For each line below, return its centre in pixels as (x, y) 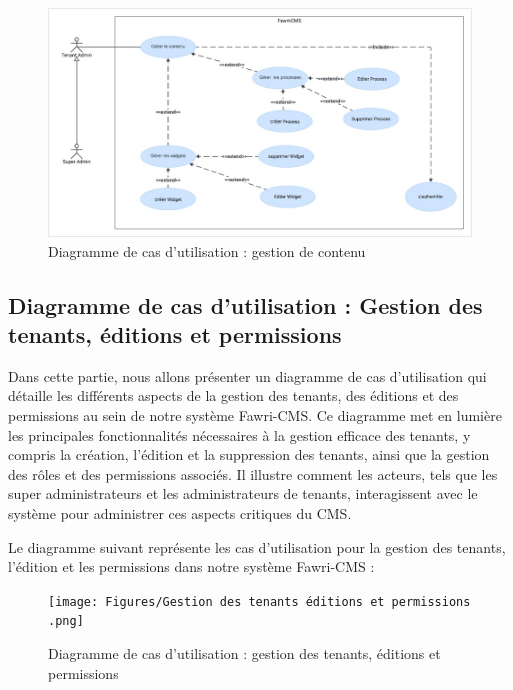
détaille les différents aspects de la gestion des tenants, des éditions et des (233, 395)
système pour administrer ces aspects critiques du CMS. (180, 513)
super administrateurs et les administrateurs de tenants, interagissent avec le (243, 493)
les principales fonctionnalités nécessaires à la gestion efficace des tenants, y (239, 434)
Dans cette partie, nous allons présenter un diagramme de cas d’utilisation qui (247, 375)
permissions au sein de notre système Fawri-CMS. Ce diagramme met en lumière (255, 415)
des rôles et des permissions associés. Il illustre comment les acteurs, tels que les (253, 473)
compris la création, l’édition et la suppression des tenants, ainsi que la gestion (249, 454)
